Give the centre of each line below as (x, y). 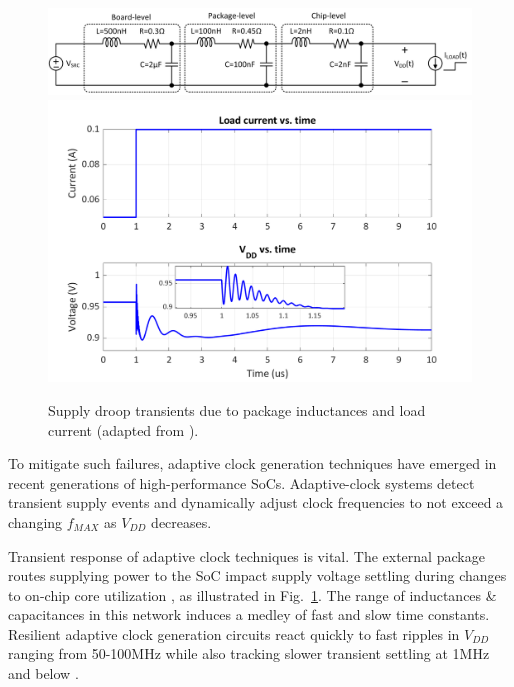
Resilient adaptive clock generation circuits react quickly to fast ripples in (234, 633)
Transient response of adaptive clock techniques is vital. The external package (246, 555)
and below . (43, 673)
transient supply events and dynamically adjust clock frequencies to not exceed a (256, 502)
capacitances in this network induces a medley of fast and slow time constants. (249, 614)
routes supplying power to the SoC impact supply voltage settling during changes (257, 575)
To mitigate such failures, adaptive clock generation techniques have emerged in (252, 463)
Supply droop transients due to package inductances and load (237, 409)
